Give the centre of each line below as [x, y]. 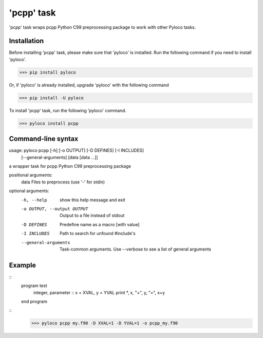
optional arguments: [29, 191]
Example [22, 265]
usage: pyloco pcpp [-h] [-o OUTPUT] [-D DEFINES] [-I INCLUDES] [76, 150]
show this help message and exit [92, 200]
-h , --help [34, 200]
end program [34, 302]
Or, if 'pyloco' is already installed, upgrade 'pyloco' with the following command [89, 85]
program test [34, 286]
